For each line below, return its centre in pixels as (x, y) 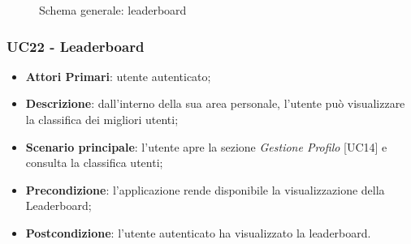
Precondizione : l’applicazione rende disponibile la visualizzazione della (205, 189)
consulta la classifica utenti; (94, 163)
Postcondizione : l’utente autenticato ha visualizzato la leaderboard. (198, 232)
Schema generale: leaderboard (113, 10)
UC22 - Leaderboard (76, 46)
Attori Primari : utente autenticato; (118, 76)
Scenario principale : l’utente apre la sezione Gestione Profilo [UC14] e (206, 146)
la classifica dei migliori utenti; (102, 119)
